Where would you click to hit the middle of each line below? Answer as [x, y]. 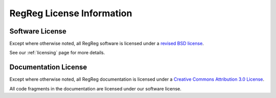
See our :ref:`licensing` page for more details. [57, 53]
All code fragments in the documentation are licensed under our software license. [95, 88]
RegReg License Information [71, 13]
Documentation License [48, 67]
